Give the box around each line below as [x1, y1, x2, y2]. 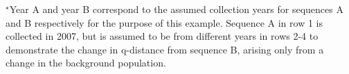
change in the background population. [6, 56, 166, 70]
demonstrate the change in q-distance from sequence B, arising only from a [6, 42, 324, 56]
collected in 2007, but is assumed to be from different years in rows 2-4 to [6, 29, 319, 43]
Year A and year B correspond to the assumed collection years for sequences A [9, 2, 343, 16]
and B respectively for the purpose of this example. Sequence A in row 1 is [6, 15, 323, 29]
